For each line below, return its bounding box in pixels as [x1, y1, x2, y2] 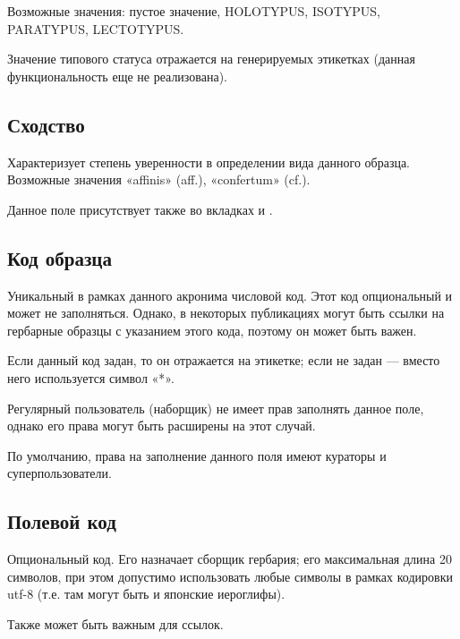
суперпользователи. [7, 464, 112, 482]
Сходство [7, 110, 85, 138]
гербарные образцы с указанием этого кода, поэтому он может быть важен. [7, 320, 417, 339]
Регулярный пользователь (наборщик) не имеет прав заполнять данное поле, [7, 398, 424, 417]
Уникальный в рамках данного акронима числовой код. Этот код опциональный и [7, 285, 453, 304]
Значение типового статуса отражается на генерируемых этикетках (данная [7, 49, 415, 68]
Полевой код [7, 507, 116, 535]
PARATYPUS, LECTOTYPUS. [7, 19, 184, 38]
